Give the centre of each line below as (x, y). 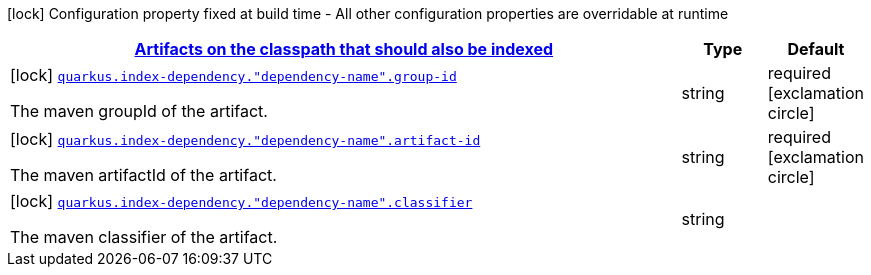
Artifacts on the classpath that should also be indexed (344, 49)
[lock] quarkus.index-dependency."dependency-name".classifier (241, 201)
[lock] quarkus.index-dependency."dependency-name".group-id (233, 75)
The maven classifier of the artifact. (144, 237)
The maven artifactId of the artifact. (143, 175)
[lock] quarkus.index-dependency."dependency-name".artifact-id (245, 139)
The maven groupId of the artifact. (139, 111)
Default (816, 49)
